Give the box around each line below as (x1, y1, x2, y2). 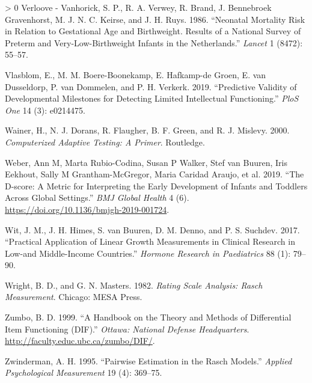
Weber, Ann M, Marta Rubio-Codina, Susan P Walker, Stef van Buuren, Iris (5, 156, 288, 168)
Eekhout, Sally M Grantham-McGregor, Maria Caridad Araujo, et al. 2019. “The (5, 168, 304, 180)
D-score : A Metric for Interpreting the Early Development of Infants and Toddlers (5, 179, 308, 192)
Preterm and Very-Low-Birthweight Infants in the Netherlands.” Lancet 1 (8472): (5, 36, 303, 49)
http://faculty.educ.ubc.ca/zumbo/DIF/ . (5, 334, 155, 347)
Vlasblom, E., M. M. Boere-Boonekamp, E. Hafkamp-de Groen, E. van (5, 68, 266, 81)
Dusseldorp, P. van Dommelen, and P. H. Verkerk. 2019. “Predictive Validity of (5, 80, 297, 93)
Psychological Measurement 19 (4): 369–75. (5, 366, 162, 379)
